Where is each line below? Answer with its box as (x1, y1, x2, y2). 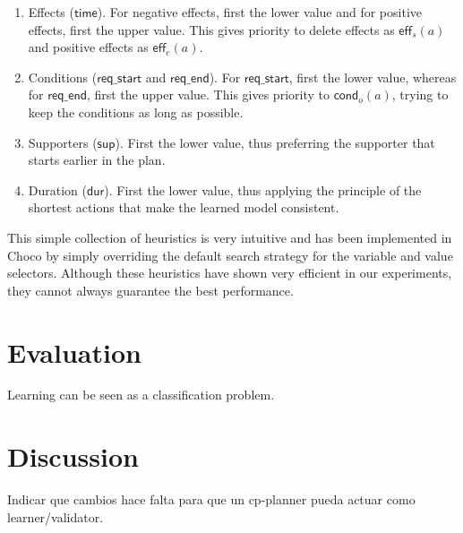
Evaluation (7, 333, 141, 370)
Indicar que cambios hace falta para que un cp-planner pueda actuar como (7, 490, 416, 509)
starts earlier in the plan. (28, 150, 166, 169)
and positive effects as (28, 38, 149, 56)
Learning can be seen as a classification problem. (7, 385, 275, 404)
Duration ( (28, 180, 87, 199)
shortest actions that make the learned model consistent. (28, 198, 339, 217)
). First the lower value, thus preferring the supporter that (115, 133, 435, 151)
